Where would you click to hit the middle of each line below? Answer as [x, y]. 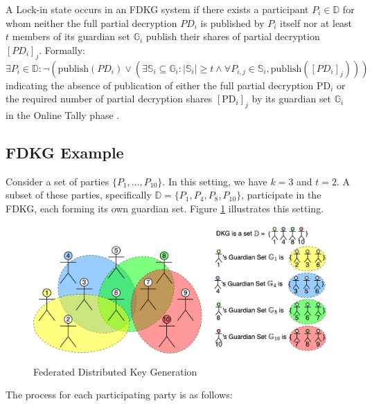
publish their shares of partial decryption [233, 36]
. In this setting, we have [215, 181]
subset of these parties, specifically [79, 195]
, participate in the [281, 195]
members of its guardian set [71, 36]
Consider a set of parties [57, 181]
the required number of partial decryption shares [109, 99]
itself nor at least [316, 22]
